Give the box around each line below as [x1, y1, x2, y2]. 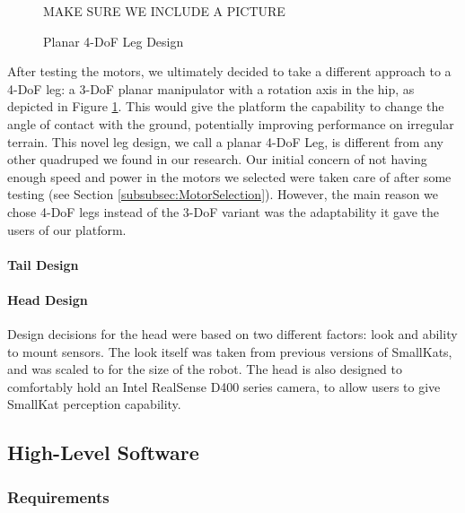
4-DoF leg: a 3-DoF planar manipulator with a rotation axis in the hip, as [7, 79, 415, 98]
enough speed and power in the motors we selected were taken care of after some [7, 167, 452, 186]
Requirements [7, 485, 110, 508]
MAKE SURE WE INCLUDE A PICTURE [43, 2, 285, 20]
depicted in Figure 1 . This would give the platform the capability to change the [7, 97, 444, 116]
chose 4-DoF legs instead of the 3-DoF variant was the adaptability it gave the [7, 202, 439, 221]
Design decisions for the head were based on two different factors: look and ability [7, 325, 458, 343]
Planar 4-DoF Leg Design [43, 31, 184, 50]
